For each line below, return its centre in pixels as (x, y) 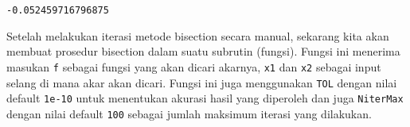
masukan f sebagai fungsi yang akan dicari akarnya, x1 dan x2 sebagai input (194, 66)
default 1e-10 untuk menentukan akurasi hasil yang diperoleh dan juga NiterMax (205, 98)
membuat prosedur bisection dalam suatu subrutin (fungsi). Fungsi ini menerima (203, 51)
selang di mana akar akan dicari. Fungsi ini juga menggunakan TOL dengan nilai (202, 82)
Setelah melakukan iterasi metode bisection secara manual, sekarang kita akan (198, 35)
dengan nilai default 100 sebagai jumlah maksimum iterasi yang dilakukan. (189, 113)
